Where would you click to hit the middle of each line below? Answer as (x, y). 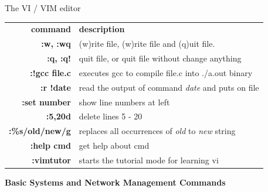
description (102, 29)
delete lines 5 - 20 (111, 116)
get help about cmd (114, 145)
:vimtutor (51, 160)
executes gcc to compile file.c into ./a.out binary (166, 72)
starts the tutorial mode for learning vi (149, 160)
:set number (46, 102)
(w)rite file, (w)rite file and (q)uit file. (147, 44)
